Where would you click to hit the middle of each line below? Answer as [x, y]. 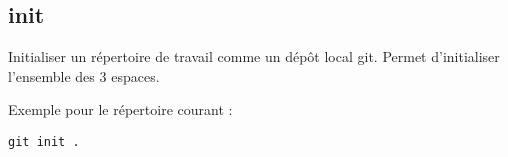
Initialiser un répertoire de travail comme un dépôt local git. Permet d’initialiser [254, 56]
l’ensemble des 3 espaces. [84, 75]
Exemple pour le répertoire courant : [120, 109]
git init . [44, 141]
